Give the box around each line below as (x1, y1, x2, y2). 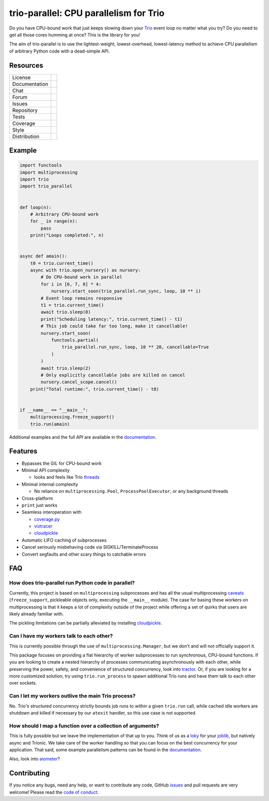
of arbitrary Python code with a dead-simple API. (9, 48, 110, 54)
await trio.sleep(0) (40, 309, 91, 315)
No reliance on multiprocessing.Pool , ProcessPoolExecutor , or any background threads (34, 488, 229, 494)
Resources (9, 61, 43, 69)
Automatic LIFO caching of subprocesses (21, 537, 107, 543)
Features (9, 447, 37, 456)
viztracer (34, 523, 53, 529)
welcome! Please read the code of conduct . (9, 789, 99, 795)
